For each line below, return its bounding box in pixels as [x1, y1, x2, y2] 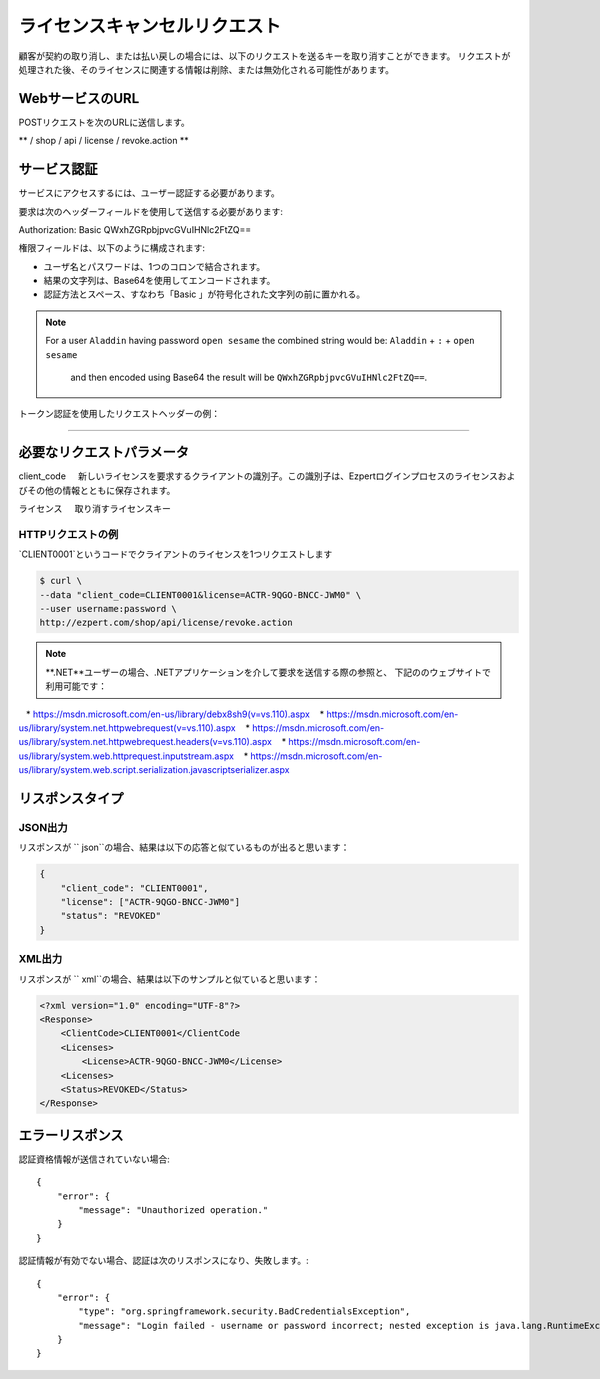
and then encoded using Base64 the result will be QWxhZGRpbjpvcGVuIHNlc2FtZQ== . [70, 371, 428, 384]
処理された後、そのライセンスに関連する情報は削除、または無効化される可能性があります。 [18, 63, 395, 75]
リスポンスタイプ [18, 790, 124, 807]
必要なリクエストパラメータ [18, 444, 190, 461]
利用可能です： [45, 680, 107, 692]
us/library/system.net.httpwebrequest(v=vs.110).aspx [18, 721, 237, 734]
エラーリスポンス [18, 1126, 124, 1144]
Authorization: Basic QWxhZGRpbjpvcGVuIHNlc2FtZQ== [18, 223, 252, 235]
